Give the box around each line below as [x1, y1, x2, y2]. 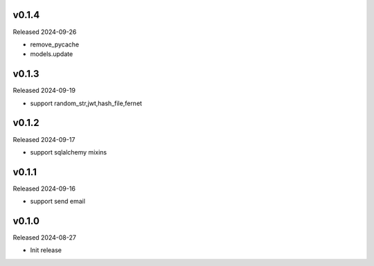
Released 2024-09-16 [12, 184, 76, 193]
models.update [30, 50, 73, 58]
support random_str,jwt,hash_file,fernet [30, 99, 142, 107]
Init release [30, 246, 62, 254]
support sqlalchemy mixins [30, 148, 107, 156]
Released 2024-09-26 [12, 28, 77, 36]
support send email [30, 197, 86, 206]
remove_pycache [30, 40, 80, 48]
